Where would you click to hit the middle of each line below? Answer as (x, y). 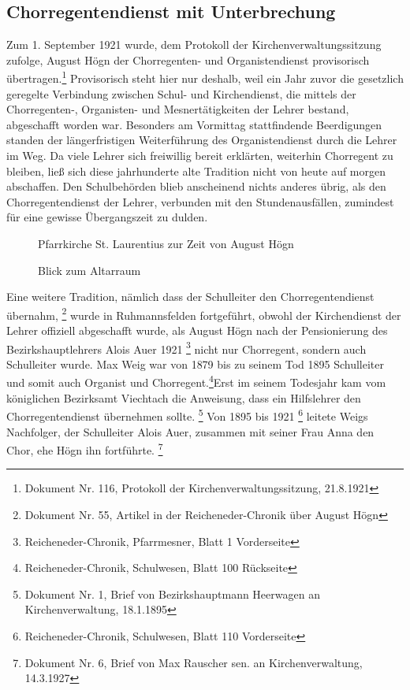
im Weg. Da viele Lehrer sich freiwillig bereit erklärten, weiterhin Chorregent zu (200, 156)
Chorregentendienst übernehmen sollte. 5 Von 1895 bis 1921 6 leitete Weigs (187, 415)
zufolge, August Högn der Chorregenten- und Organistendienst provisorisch (188, 59)
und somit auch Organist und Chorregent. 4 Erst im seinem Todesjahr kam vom (196, 381)
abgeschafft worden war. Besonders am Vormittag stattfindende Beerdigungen (194, 124)
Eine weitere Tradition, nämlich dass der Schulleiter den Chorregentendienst (190, 297)
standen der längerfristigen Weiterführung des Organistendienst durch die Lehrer (202, 140)
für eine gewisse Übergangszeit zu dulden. (107, 217)
